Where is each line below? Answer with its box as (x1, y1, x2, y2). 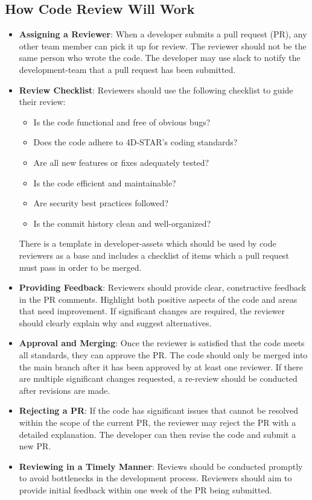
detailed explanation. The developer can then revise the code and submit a (19, 428, 296, 440)
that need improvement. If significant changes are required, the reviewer (19, 305, 285, 317)
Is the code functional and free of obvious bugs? (33, 115, 211, 128)
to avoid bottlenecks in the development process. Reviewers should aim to (19, 472, 292, 484)
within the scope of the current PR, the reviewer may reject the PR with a (19, 416, 296, 429)
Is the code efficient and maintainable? (33, 176, 176, 189)
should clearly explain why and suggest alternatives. (19, 316, 212, 329)
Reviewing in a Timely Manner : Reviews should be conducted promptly (19, 460, 303, 472)
